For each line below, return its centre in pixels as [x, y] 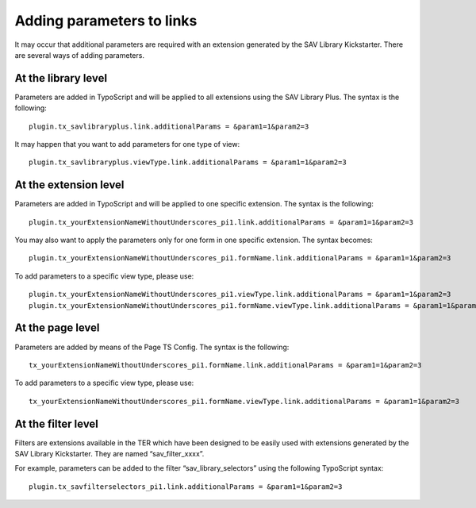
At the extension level [69, 185]
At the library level [61, 78]
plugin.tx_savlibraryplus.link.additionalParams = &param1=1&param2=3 [169, 126]
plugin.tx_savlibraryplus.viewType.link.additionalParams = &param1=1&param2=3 [188, 162]
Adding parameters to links [106, 21]
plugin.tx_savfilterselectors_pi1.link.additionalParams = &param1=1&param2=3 [186, 487]
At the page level [57, 328]
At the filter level [57, 423]
